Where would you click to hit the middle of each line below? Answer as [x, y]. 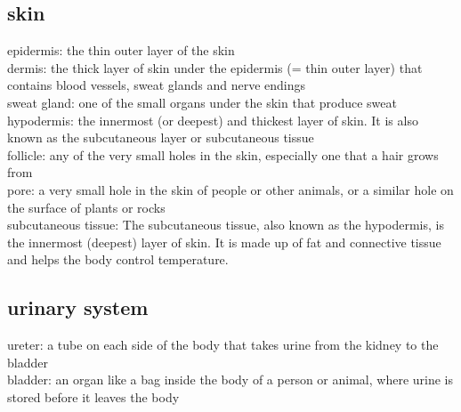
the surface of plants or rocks [86, 207]
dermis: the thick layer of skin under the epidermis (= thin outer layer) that [215, 67]
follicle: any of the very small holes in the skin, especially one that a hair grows [223, 154]
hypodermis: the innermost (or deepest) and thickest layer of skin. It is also [213, 120]
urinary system [78, 307]
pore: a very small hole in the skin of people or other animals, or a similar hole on [230, 189]
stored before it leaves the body [93, 396]
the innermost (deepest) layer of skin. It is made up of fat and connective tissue [224, 242]
